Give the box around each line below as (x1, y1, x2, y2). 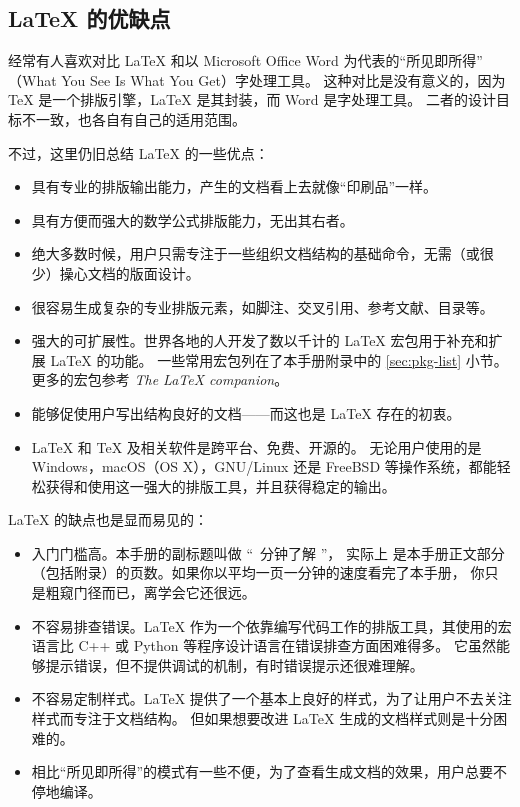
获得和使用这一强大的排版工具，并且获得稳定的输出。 (45, 475, 396, 496)
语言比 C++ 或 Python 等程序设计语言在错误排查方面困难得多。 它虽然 (31, 635, 496, 656)
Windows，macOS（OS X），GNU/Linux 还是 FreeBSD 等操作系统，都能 (31, 456, 497, 477)
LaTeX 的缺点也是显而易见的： (8, 509, 209, 530)
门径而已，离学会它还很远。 (73, 582, 256, 603)
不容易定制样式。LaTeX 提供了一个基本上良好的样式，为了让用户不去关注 (31, 688, 512, 709)
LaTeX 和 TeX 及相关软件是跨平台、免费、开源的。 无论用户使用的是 (31, 436, 482, 457)
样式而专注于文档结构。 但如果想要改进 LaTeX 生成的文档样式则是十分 (31, 708, 494, 729)
